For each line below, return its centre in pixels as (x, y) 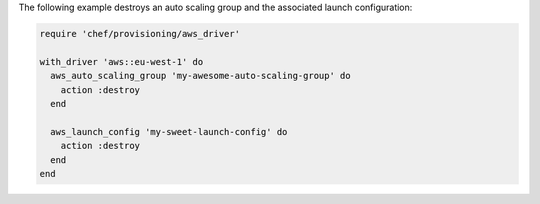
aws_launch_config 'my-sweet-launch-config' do (169, 131)
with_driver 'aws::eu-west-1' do (121, 61)
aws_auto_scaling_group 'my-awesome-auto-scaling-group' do (200, 76)
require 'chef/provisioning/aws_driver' (139, 33)
